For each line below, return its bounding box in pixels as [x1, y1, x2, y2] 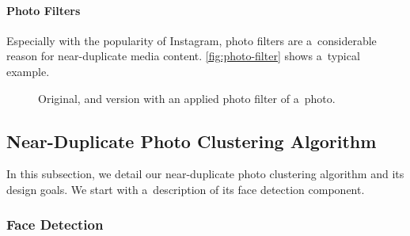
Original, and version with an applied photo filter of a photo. [38, 89, 336, 106]
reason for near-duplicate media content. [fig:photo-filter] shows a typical [6, 48, 360, 64]
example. [6, 63, 50, 79]
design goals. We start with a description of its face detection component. [6, 181, 365, 197]
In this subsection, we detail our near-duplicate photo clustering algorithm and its [6, 166, 404, 182]
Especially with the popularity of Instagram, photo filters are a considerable [6, 32, 377, 48]
